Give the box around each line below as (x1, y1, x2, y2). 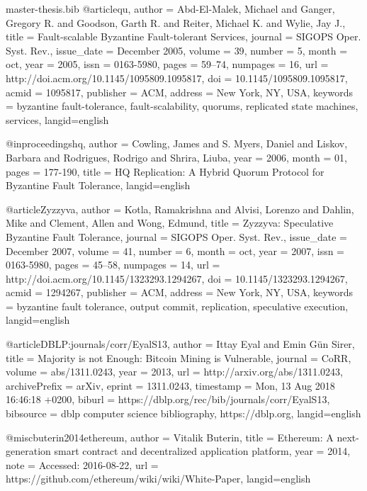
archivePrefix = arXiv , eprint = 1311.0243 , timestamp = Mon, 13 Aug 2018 (6, 378, 335, 393)
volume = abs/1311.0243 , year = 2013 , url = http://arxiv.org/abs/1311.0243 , (6, 364, 344, 379)
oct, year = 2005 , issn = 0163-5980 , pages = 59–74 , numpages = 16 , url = (6, 57, 329, 72)
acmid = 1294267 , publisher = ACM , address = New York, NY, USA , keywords (6, 285, 354, 300)
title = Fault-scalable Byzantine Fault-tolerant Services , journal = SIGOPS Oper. (6, 29, 361, 44)
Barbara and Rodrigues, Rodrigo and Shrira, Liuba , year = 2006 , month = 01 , (6, 149, 347, 164)
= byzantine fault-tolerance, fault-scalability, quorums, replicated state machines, (6, 98, 358, 113)
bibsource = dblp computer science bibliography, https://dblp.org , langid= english (6, 406, 361, 421)
